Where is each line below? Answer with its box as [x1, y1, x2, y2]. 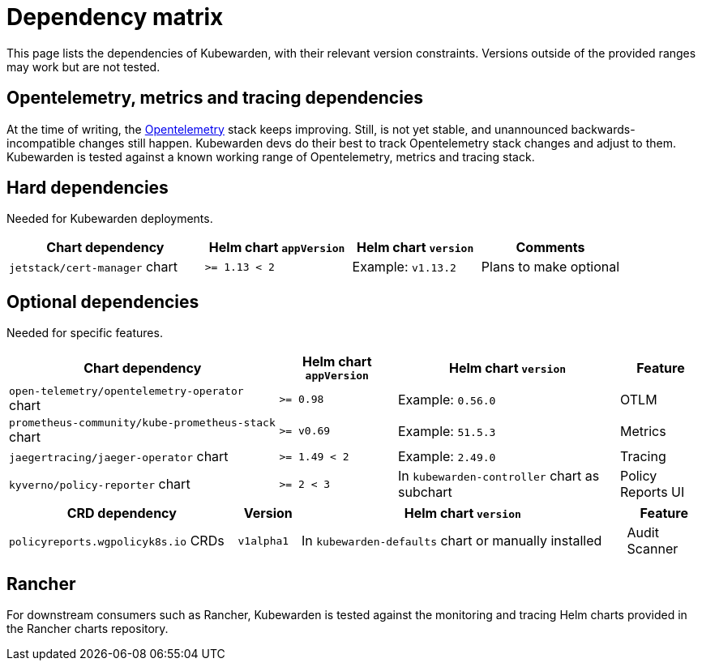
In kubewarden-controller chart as [398, 468, 600, 485]
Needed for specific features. [6, 326, 163, 340]
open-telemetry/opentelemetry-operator [9, 385, 244, 398]
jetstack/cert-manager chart [9, 259, 178, 276]
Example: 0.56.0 [398, 391, 496, 408]
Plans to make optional [481, 259, 620, 276]
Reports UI [620, 484, 685, 501]
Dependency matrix [6, 3, 224, 31]
